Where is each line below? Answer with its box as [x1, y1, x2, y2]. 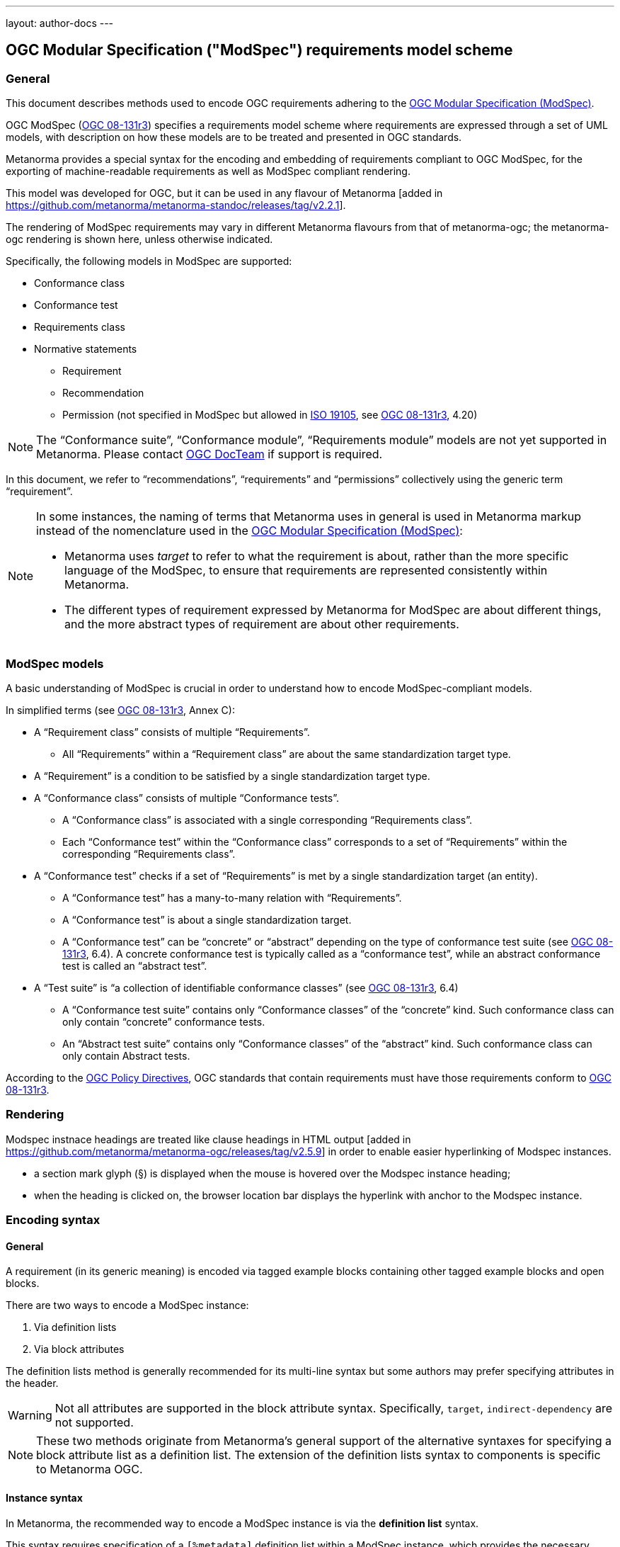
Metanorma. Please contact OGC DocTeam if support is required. [36, 447, 383, 462]
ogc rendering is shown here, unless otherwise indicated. [6, 233, 273, 246]
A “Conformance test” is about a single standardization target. [62, 913, 352, 926]
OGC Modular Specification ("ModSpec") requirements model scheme [6, 41, 513, 59]
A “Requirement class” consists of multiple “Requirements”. [34, 725, 310, 738]
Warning [8, 1408, 52, 1423]
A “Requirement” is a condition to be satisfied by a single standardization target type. [34, 769, 430, 782]
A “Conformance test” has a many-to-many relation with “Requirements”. [62, 891, 402, 904]
